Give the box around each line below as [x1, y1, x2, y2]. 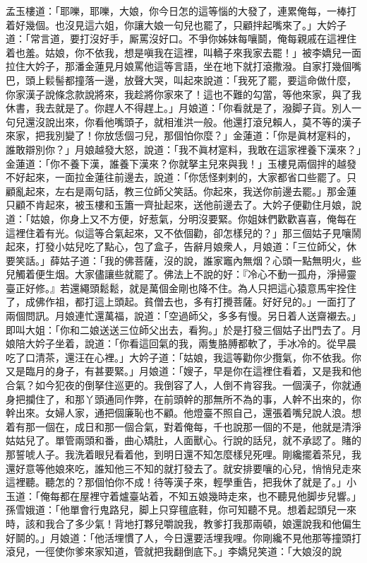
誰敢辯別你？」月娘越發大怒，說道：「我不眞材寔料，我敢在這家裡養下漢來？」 [6, 141, 361, 156]
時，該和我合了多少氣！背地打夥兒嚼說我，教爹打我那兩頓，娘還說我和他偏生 [6, 516, 361, 530]
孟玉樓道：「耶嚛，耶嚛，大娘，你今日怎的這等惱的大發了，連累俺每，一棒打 [6, 4, 356, 18]
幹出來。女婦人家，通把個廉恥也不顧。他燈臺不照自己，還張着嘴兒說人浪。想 [6, 405, 361, 420]
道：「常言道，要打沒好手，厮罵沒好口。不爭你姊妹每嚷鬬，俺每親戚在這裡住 [6, 31, 356, 46]
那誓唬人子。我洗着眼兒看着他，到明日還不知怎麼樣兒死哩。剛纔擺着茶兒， [6, 447, 351, 461]
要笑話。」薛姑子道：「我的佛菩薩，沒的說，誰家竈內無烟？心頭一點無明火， [6, 253, 351, 267]
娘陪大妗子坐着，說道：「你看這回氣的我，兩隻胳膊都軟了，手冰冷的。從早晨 [6, 336, 356, 351]
